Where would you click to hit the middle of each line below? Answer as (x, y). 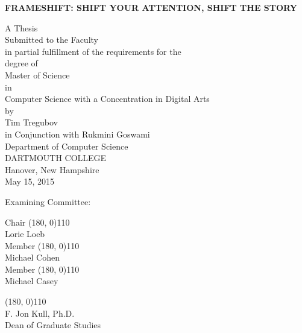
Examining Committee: (48, 201)
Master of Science (37, 75)
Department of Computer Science (67, 146)
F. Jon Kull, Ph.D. (40, 313)
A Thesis (21, 27)
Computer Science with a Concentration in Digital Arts (107, 99)
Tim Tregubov (31, 122)
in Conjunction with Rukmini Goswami (77, 134)
